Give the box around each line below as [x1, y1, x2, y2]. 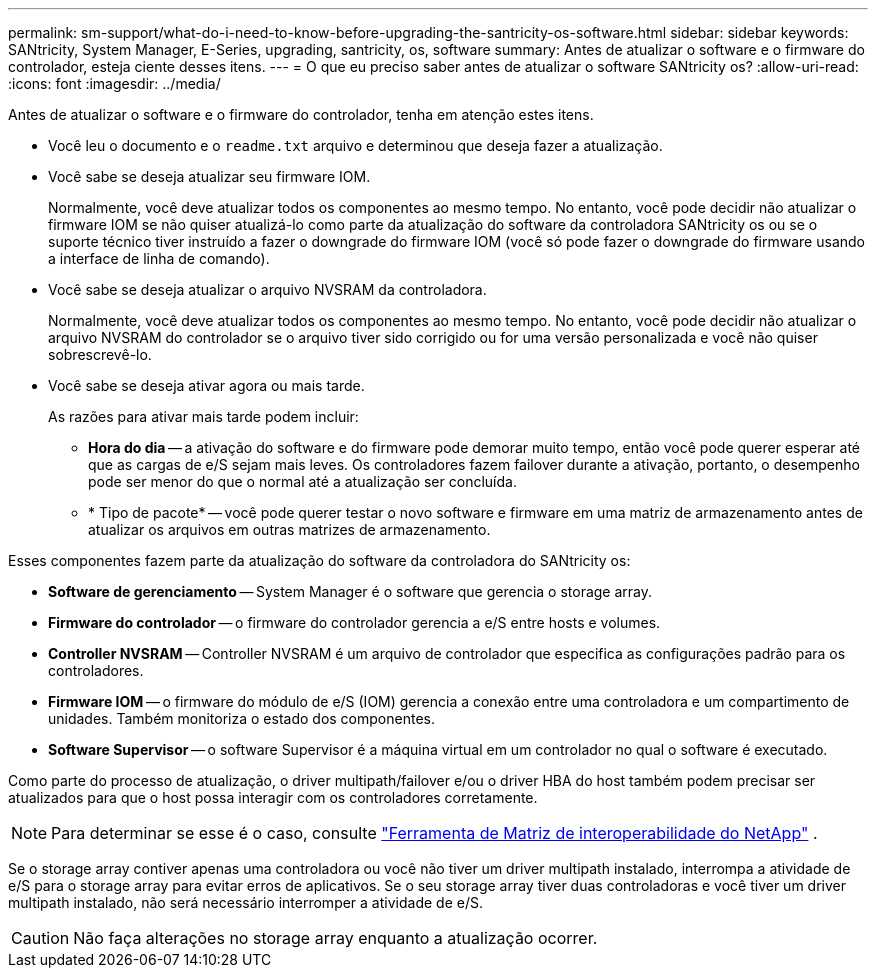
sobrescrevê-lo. [48, 346, 152, 363]
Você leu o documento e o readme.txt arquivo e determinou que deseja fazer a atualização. [48, 137, 663, 154]
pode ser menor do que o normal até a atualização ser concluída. [88, 473, 517, 490]
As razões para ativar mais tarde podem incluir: [48, 408, 359, 425]
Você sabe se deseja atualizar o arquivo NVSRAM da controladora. [48, 281, 487, 298]
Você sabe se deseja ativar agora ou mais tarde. [48, 377, 365, 394]
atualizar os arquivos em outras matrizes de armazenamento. [88, 521, 491, 538]
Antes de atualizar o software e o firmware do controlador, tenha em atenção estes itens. [8, 106, 594, 123]
